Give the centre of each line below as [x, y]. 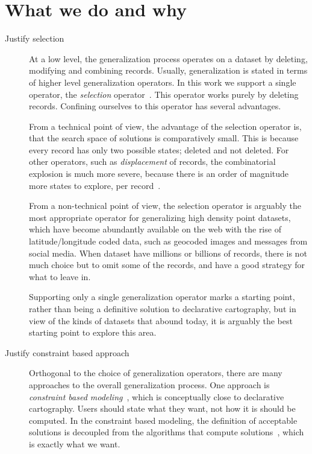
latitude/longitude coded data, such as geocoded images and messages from [168, 241]
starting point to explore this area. [93, 332]
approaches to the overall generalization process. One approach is [149, 384]
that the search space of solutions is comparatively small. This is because [164, 138]
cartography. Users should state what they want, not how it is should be [162, 408]
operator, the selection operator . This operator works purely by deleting [164, 94]
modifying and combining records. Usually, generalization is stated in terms [168, 70]
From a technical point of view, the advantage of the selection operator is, [165, 126]
